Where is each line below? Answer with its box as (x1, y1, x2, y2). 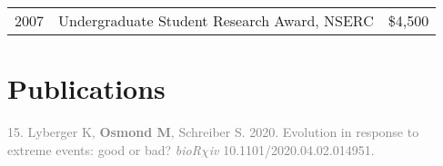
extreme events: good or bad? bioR (7, 140, 201, 159)
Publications (7, 70, 166, 107)
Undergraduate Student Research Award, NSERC (58, 10, 374, 31)
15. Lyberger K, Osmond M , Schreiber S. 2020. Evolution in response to (7, 122, 419, 142)
